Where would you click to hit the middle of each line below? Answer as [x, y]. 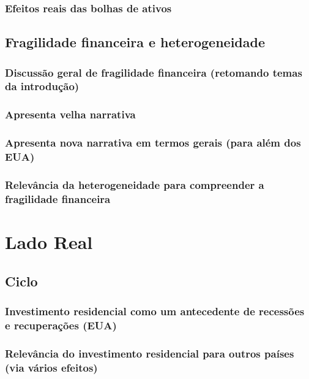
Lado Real [49, 241]
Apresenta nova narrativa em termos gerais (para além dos [153, 143]
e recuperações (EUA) [61, 325]
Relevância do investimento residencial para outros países [150, 353]
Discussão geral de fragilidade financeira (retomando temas [154, 72]
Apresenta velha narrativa [70, 114]
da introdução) [42, 86]
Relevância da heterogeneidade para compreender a [135, 184]
